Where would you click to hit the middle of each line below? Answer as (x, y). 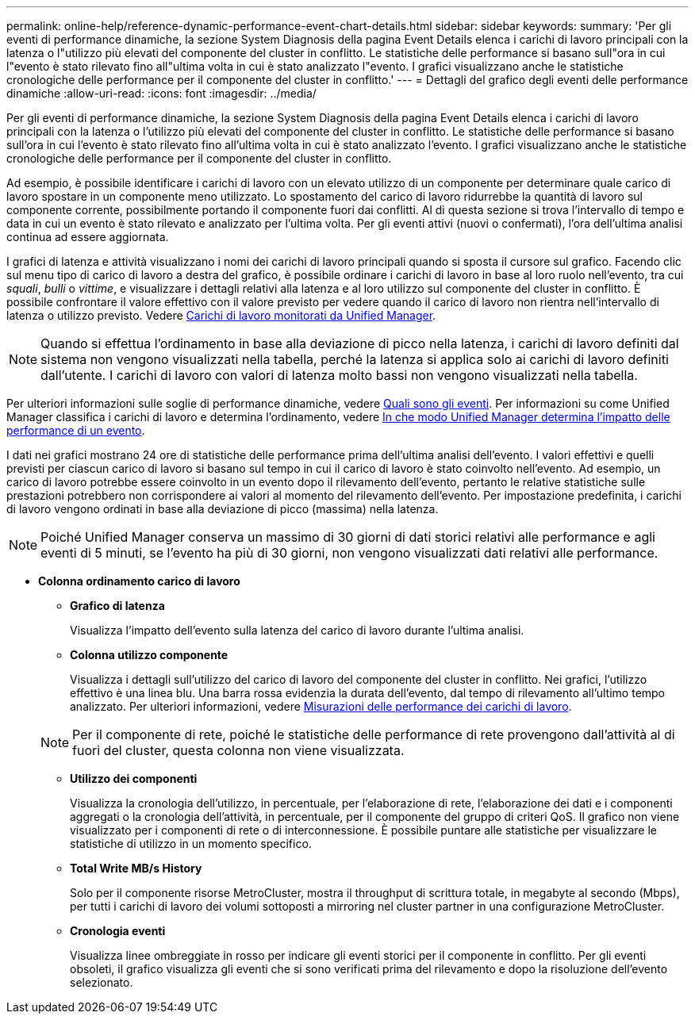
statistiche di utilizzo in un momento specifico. (191, 844)
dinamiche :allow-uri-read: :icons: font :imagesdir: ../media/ (161, 93)
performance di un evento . (76, 430)
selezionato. (102, 982)
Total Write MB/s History (136, 868)
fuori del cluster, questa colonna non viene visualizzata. (238, 750)
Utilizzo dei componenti (134, 778)
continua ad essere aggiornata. (88, 237)
